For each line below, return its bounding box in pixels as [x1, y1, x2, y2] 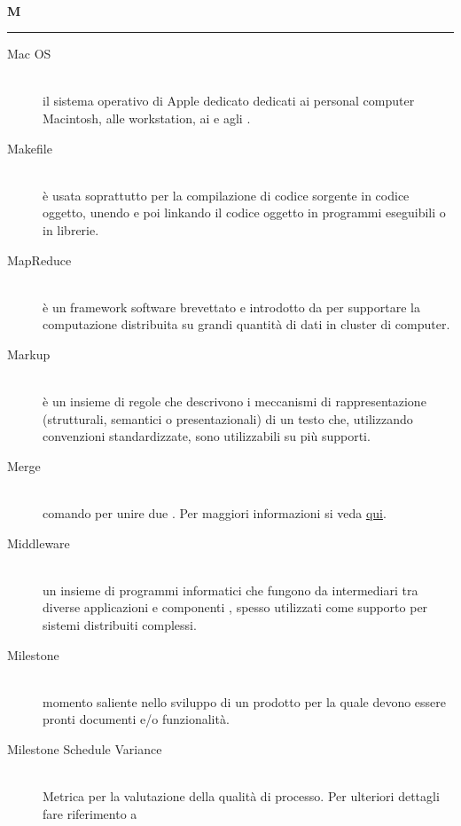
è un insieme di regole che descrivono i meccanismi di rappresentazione [43, 392, 426, 411]
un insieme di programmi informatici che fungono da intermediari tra [43, 580, 418, 599]
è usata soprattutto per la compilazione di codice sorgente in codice [43, 185, 410, 204]
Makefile [7, 138, 52, 157]
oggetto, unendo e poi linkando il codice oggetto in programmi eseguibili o [43, 203, 446, 222]
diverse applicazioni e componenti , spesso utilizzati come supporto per [43, 598, 428, 617]
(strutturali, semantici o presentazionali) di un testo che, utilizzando [43, 409, 413, 428]
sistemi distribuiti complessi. [43, 616, 197, 634]
